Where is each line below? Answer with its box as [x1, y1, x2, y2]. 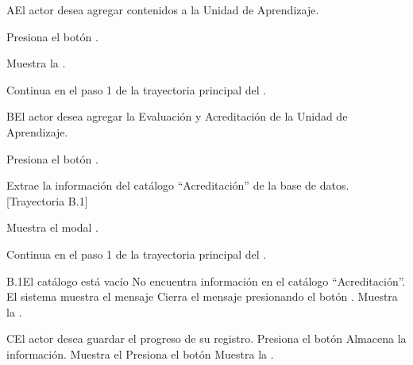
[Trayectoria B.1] [6, 192, 88, 209]
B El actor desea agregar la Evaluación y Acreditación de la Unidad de [6, 108, 348, 125]
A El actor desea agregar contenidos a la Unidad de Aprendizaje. [6, 2, 319, 17]
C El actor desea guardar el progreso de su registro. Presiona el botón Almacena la [6, 330, 407, 347]
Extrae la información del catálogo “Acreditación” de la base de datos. [6, 177, 349, 194]
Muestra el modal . [6, 219, 99, 236]
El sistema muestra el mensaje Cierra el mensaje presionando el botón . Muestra [6, 288, 398, 305]
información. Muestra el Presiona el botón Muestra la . [6, 345, 274, 362]
